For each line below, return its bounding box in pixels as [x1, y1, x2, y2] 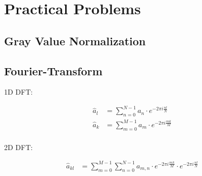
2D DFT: [4, 141, 33, 152]
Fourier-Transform [4, 63, 103, 78]
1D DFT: [4, 86, 33, 97]
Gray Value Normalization [4, 33, 146, 48]
